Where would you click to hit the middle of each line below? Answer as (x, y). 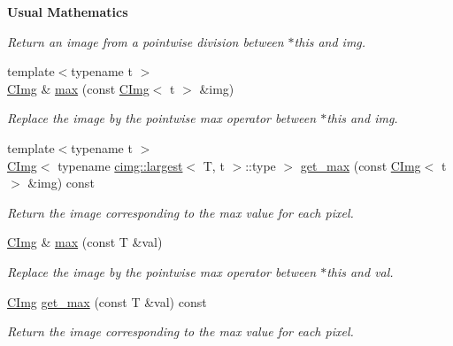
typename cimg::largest (120, 165)
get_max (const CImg (361, 165)
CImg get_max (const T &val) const (107, 301)
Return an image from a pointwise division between (146, 41)
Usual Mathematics (68, 12)
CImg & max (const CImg (78, 88)
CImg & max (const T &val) (85, 242)
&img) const (61, 183)
